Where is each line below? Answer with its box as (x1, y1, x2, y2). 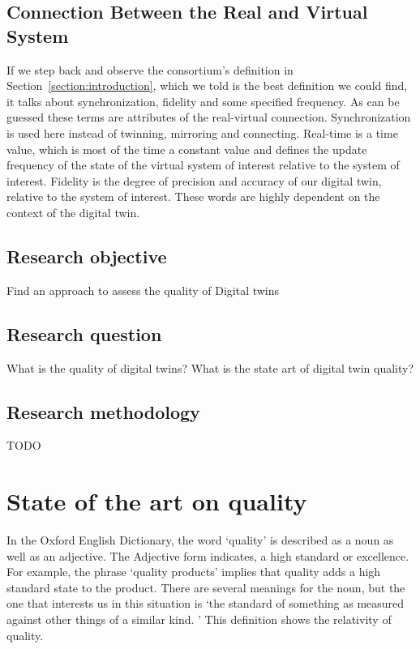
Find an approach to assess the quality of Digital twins (6, 281, 280, 298)
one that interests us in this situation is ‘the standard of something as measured (6, 595, 405, 612)
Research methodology (6, 399, 200, 424)
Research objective (6, 243, 167, 268)
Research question (6, 321, 162, 346)
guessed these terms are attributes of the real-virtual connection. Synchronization (6, 109, 411, 126)
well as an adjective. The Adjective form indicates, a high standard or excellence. (6, 547, 409, 564)
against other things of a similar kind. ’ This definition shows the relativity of (6, 611, 392, 628)
